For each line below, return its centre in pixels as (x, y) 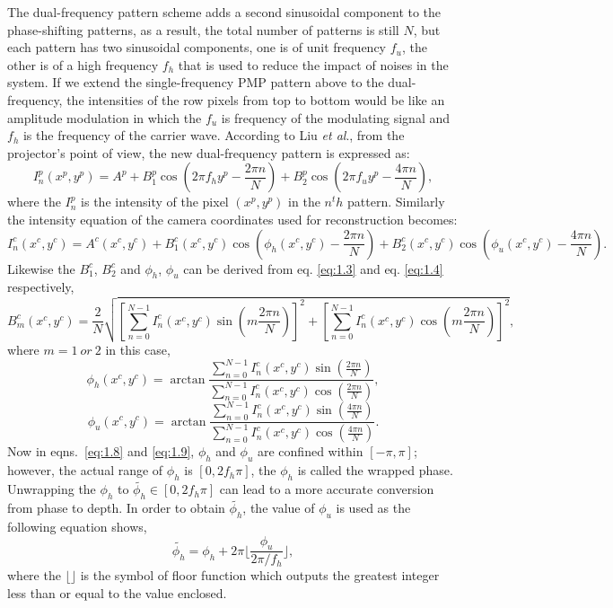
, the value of (279, 508)
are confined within (310, 451)
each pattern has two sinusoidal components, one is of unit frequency (197, 47)
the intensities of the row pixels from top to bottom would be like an (256, 99)
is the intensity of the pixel (155, 202)
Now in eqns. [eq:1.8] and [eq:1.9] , (101, 451)
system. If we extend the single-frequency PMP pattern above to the (196, 82)
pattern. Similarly (396, 202)
